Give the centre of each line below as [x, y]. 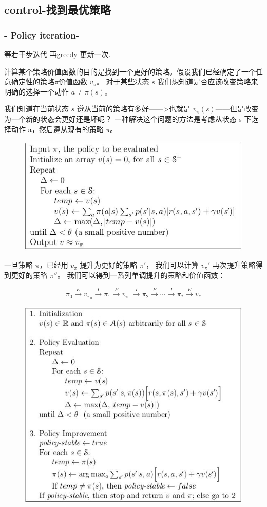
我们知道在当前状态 [36, 109]
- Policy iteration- [42, 35]
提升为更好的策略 [109, 265]
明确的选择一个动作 [36, 91]
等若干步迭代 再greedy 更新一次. [58, 54]
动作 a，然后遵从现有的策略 [57, 129]
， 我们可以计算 [172, 265]
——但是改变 [237, 109]
